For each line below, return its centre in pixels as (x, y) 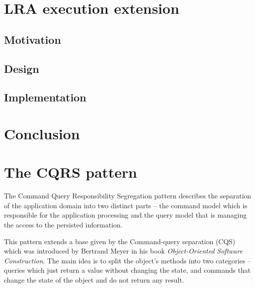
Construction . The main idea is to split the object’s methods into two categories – (127, 260)
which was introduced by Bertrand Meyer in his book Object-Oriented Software (123, 251)
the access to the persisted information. (63, 224)
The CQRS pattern (71, 172)
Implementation (45, 97)
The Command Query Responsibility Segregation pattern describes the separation (128, 196)
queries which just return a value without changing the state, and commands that (127, 270)
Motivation (32, 39)
